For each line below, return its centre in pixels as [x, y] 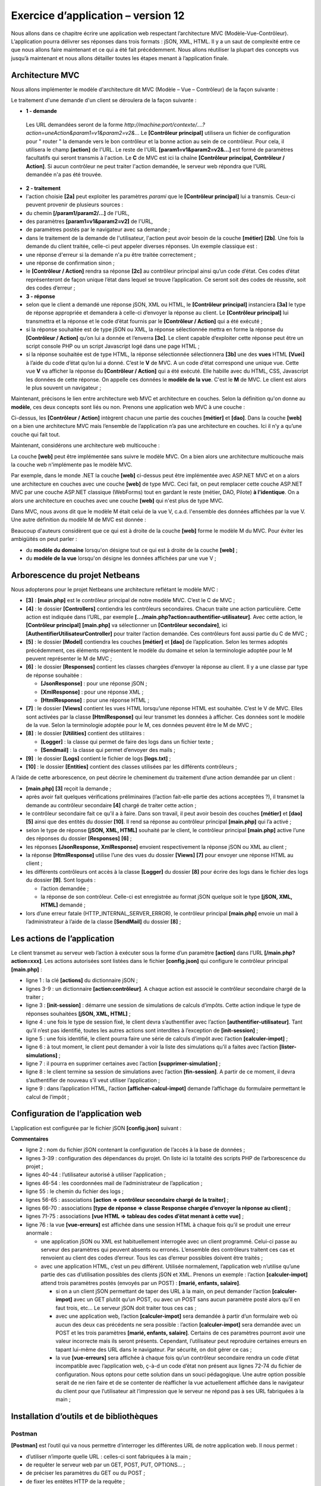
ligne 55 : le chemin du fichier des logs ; [75, 1191]
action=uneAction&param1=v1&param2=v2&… [83, 133]
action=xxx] [26, 961]
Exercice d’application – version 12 [98, 15]
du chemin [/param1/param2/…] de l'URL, [78, 213]
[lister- [288, 1047]
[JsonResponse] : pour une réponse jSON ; [94, 684]
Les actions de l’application [63, 938]
